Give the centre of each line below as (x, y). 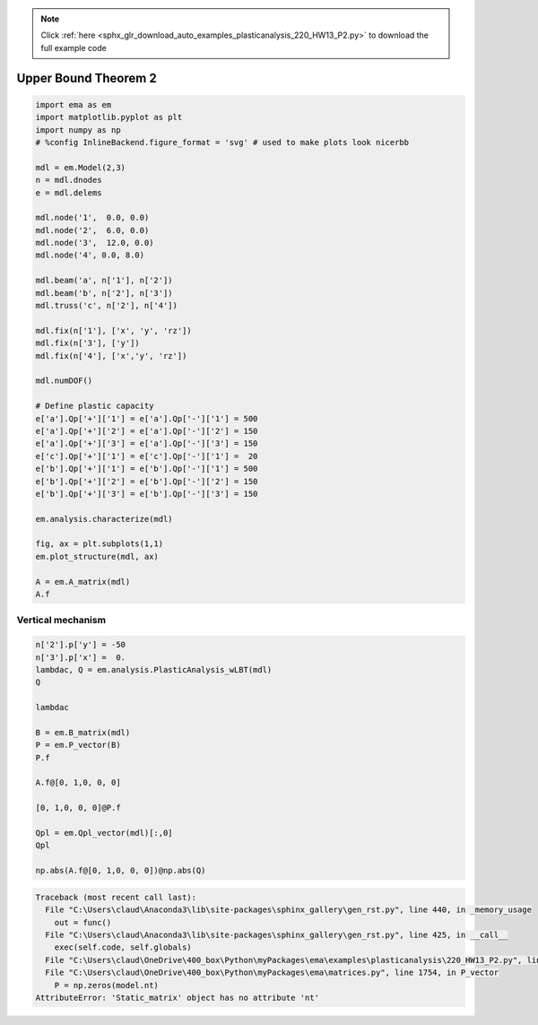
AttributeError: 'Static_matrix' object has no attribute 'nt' (178, 997)
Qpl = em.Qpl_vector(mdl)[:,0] (104, 833)
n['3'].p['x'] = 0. (80, 657)
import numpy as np (78, 130)
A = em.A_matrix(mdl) (83, 582)
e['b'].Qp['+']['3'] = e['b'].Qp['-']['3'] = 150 (147, 494)
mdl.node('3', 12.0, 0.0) (95, 243)
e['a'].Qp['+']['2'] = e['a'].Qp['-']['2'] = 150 (147, 431)
